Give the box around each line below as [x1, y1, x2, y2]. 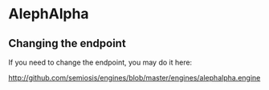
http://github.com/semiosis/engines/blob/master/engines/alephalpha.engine [8, 73, 261, 82]
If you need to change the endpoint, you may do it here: [8, 57, 193, 67]
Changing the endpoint [8, 37, 126, 50]
